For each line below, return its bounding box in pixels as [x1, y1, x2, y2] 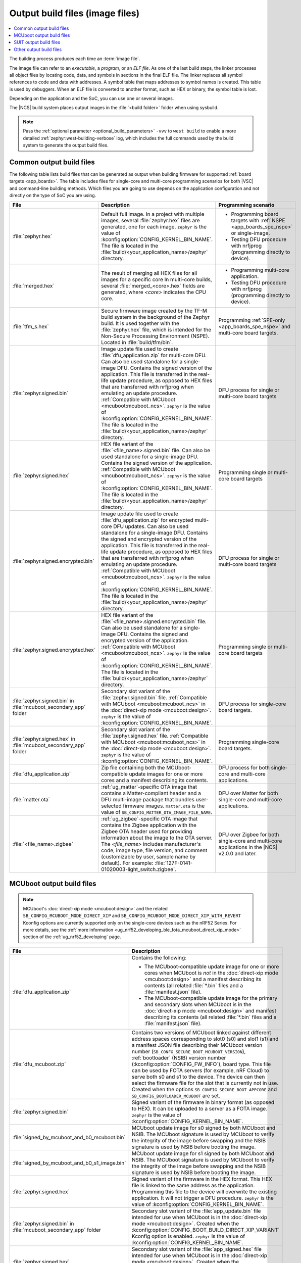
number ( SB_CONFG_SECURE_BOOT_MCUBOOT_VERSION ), [131, 1048, 246, 1055]
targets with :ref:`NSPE [231, 217, 285, 224]
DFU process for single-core [218, 700, 286, 707]
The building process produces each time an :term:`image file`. [9, 56, 140, 62]
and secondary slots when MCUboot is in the [144, 1001, 252, 1008]
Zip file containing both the [101, 764, 165, 771]
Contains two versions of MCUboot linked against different [131, 1029, 271, 1036]
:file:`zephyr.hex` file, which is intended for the [101, 326, 212, 333]
